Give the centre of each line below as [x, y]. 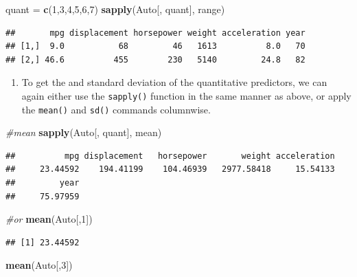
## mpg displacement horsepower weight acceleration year [156, 33]
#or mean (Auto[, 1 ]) [49, 219]
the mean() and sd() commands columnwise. [116, 109]
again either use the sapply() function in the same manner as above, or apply [186, 95]
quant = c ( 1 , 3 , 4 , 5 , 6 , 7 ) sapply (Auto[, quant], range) [115, 9]
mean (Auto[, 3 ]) [39, 265]
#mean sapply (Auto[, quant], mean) [84, 132]
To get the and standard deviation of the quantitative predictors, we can [174, 82]
